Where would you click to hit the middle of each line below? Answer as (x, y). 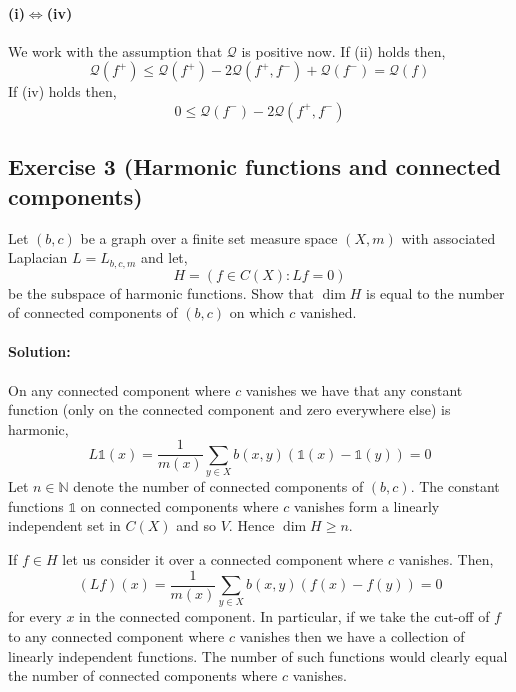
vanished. (328, 312)
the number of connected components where (143, 675)
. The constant (455, 486)
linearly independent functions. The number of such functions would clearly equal (258, 655)
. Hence (251, 525)
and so (196, 525)
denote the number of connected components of (218, 486)
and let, (164, 257)
